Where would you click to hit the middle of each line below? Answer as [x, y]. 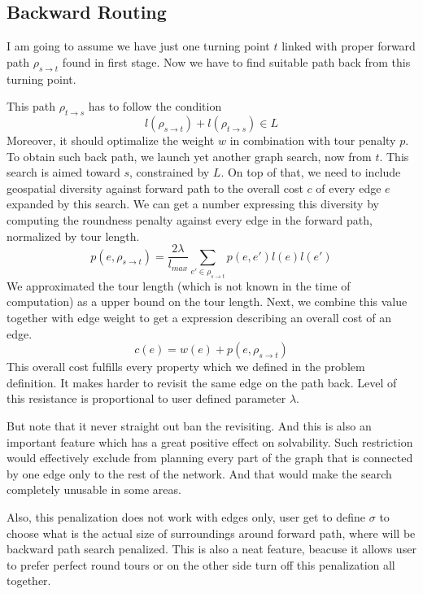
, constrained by [170, 172]
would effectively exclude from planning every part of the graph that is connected [210, 458]
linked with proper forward [349, 46]
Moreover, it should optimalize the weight [111, 140]
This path [31, 106]
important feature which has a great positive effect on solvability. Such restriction [210, 441]
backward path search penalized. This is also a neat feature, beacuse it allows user [211, 549]
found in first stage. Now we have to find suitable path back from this [236, 61]
